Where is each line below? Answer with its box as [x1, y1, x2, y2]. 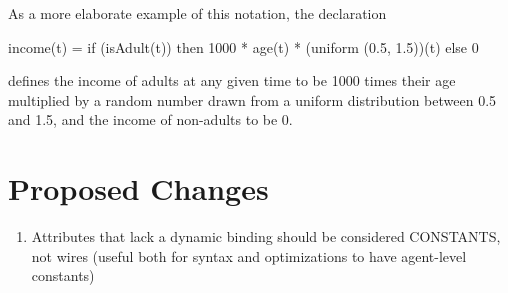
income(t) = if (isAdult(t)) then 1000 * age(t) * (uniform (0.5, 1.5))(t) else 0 [8, 36, 479, 57]
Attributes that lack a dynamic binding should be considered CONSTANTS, [31, 226, 501, 247]
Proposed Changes [8, 168, 269, 209]
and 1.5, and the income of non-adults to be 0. [8, 109, 293, 130]
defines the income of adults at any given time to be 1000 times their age [8, 70, 456, 91]
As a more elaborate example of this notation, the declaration [8, 3, 387, 23]
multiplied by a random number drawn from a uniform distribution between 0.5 [8, 89, 497, 110]
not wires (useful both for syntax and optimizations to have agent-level [31, 245, 467, 266]
